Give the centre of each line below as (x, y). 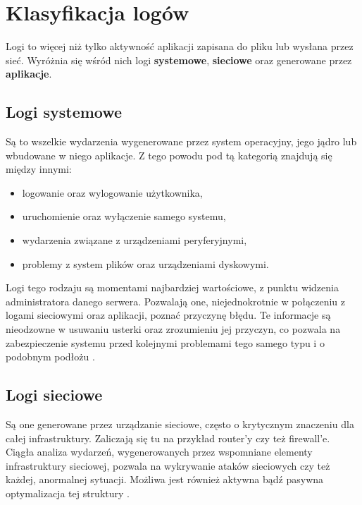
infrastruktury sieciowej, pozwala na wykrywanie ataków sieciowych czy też (168, 465)
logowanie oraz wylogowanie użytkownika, (112, 192)
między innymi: (39, 169)
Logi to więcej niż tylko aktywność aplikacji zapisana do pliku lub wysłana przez (180, 46)
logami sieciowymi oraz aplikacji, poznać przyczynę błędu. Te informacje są (168, 315)
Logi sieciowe (54, 395)
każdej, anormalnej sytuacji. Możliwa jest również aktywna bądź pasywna (165, 479)
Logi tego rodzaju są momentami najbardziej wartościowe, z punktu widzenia (172, 287)
